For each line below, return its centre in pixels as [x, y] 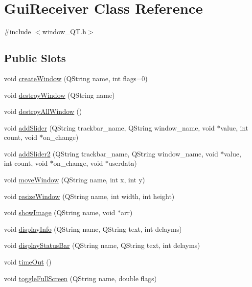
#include [18, 32]
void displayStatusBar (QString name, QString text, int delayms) [102, 245]
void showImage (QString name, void [60, 212]
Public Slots [35, 58]
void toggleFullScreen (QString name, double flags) [80, 278]
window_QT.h [64, 32]
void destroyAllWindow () [43, 111]
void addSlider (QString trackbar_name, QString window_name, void [109, 127]
